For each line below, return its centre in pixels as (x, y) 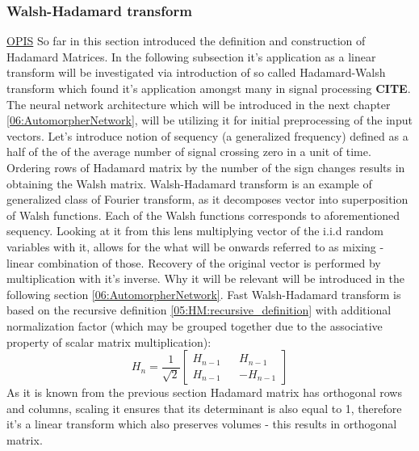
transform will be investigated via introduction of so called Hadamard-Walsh (196, 72)
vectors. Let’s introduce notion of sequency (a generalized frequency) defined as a (207, 135)
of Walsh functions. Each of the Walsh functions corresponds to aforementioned (203, 215)
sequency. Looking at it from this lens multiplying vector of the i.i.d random (195, 231)
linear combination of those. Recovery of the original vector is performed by (194, 262)
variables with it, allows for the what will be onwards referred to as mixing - (195, 246)
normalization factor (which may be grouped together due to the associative (195, 325)
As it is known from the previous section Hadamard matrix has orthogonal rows (204, 392)
